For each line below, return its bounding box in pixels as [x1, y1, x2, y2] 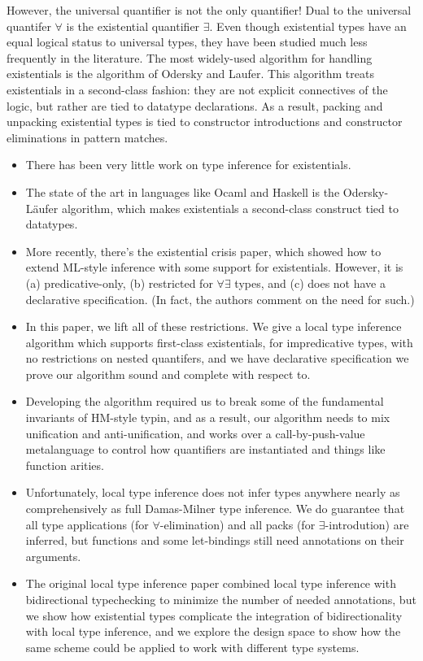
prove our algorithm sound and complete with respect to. [25, 365, 311, 382]
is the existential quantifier [66, 17, 200, 34]
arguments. [25, 547, 81, 564]
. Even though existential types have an [209, 17, 407, 34]
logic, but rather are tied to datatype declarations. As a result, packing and [7, 97, 383, 114]
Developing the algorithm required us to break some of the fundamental [25, 393, 384, 410]
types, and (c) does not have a [234, 274, 386, 291]
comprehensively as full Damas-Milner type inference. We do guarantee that [25, 500, 405, 517]
